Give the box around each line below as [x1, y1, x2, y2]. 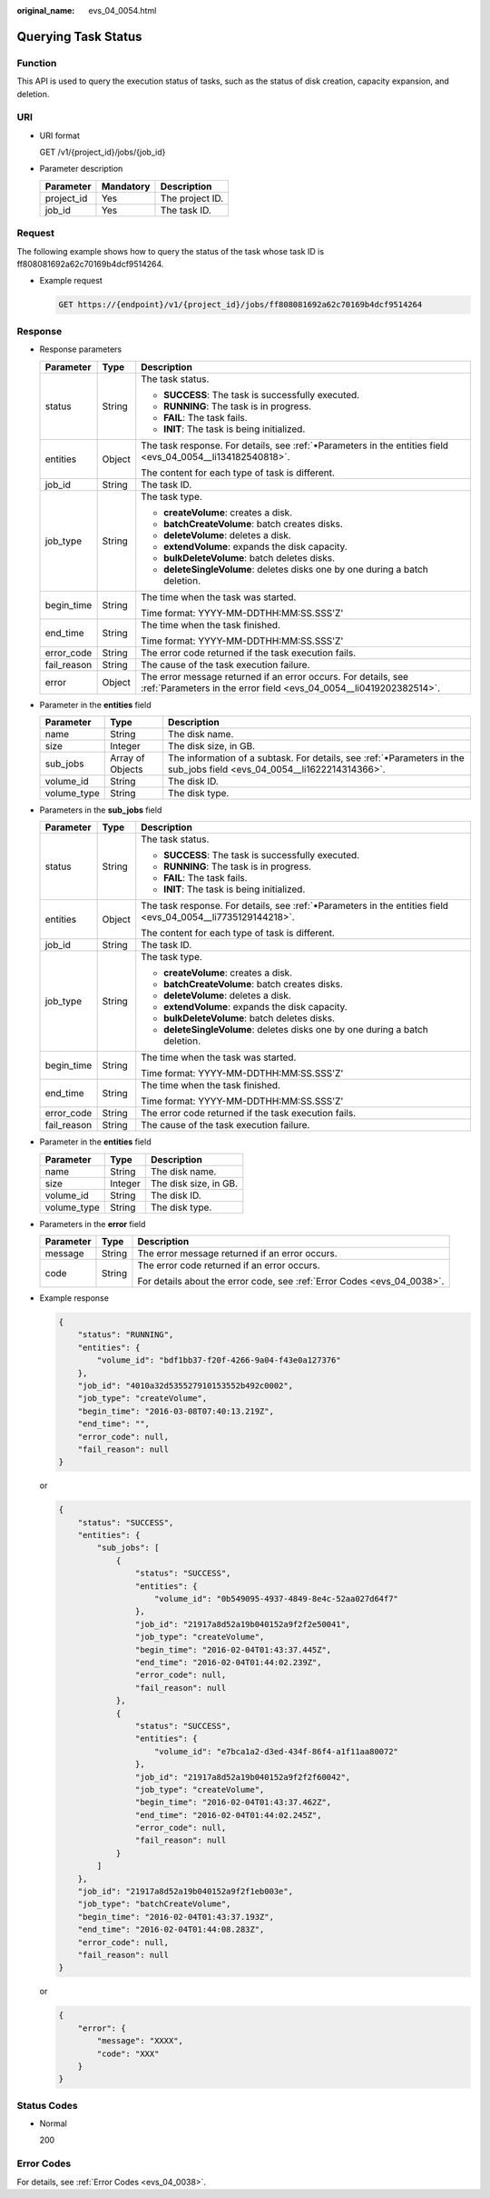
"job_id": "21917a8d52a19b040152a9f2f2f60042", [134, 1772, 351, 1782]
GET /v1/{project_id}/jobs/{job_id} [39, 146, 166, 158]
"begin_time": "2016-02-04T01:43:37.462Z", [134, 1797, 332, 1808]
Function [16, 56, 57, 69]
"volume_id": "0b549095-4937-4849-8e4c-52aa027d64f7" [154, 1594, 399, 1604]
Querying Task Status [16, 28, 142, 45]
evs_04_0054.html [88, 5, 157, 15]
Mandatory [101, 180, 151, 193]
